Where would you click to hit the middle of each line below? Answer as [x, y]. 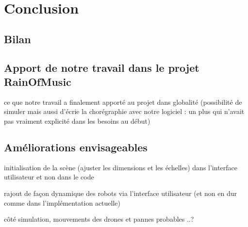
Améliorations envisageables [76, 147]
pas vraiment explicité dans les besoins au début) [77, 121]
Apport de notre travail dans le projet [102, 67]
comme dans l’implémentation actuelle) [62, 203]
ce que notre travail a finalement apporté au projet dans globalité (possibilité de [123, 102]
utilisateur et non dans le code [49, 177]
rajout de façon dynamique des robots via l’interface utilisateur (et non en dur [120, 193]
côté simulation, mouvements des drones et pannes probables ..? [99, 219]
